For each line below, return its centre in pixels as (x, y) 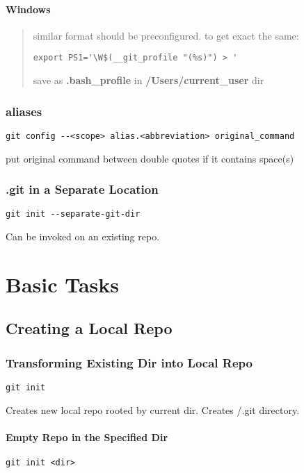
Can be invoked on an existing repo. (83, 236)
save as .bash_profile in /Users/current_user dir (149, 80)
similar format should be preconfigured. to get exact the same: (166, 35)
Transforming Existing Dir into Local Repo (129, 362)
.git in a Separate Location (82, 189)
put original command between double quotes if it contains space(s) (150, 158)
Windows (28, 9)
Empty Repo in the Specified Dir (87, 437)
